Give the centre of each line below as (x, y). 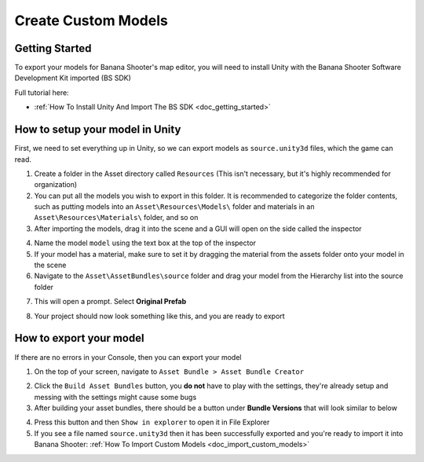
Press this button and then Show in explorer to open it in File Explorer (152, 422)
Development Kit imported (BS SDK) (73, 78)
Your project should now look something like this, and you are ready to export (160, 316)
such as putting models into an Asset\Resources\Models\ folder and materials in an (174, 207)
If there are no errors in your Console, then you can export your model (128, 357)
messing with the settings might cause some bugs (115, 397)
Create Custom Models (91, 20)
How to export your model (79, 338)
